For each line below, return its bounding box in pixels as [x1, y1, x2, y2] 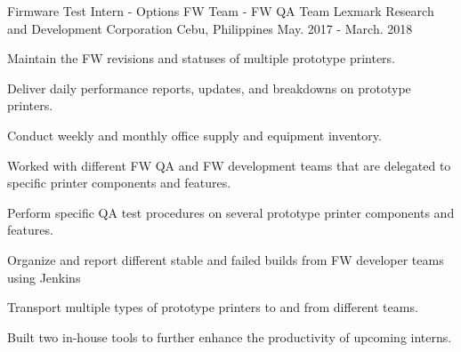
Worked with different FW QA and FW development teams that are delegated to [7, 156, 451, 174]
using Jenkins [7, 268, 81, 286]
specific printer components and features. [7, 173, 231, 192]
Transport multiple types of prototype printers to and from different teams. [7, 298, 418, 316]
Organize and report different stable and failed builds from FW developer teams [7, 250, 444, 268]
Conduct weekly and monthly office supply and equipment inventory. [7, 125, 382, 144]
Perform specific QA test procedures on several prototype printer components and [7, 203, 455, 221]
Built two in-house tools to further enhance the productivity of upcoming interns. [7, 327, 452, 346]
